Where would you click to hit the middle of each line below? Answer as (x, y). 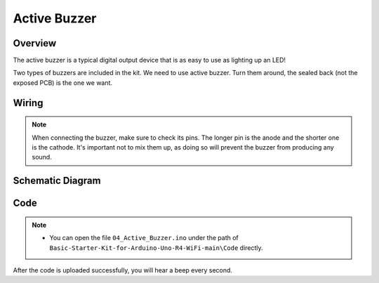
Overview (35, 43)
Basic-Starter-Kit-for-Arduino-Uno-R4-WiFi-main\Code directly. (156, 248)
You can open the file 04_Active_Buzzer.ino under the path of (144, 238)
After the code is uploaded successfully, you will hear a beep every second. (123, 270)
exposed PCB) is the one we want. (62, 83)
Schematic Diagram (57, 181)
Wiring (28, 103)
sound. (42, 157)
